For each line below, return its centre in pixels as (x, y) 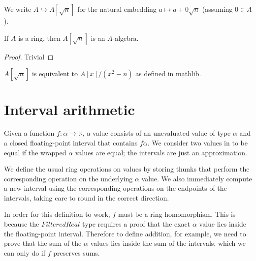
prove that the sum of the (43, 243)
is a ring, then (39, 38)
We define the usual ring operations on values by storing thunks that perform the (127, 169)
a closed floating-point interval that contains (71, 142)
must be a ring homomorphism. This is (177, 214)
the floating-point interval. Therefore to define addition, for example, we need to (125, 233)
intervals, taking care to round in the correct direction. (87, 197)
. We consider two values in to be (197, 142)
